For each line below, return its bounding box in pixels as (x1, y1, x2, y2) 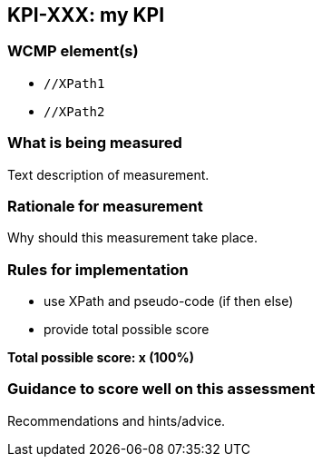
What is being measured (7, 133, 182, 153)
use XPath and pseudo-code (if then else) (44, 293, 294, 310)
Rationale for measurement (7, 196, 203, 215)
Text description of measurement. (7, 166, 210, 183)
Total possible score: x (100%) (7, 350, 194, 366)
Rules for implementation (7, 260, 189, 279)
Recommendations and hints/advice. (7, 412, 226, 429)
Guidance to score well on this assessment (7, 380, 316, 399)
